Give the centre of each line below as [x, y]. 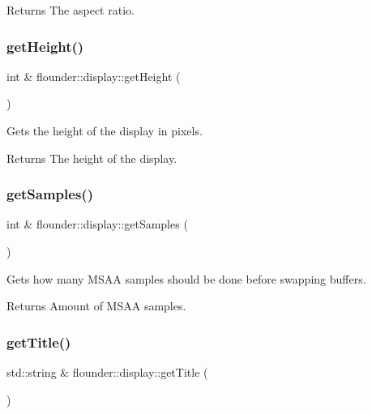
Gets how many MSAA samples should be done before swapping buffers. [186, 278]
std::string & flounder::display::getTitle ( [107, 372]
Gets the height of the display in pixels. [105, 130]
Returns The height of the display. [92, 158]
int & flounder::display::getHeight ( [94, 76]
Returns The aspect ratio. [71, 10]
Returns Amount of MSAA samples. [96, 306]
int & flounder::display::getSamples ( [97, 224]
